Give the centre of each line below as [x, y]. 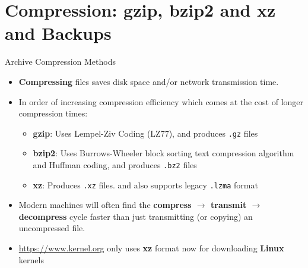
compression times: [53, 113]
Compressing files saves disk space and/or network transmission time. [149, 81]
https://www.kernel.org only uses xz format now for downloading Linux [151, 248]
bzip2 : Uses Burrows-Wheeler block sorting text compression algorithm [163, 153]
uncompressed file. [52, 228]
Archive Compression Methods [60, 62]
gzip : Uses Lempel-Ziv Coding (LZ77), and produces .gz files [145, 133]
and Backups [58, 33]
